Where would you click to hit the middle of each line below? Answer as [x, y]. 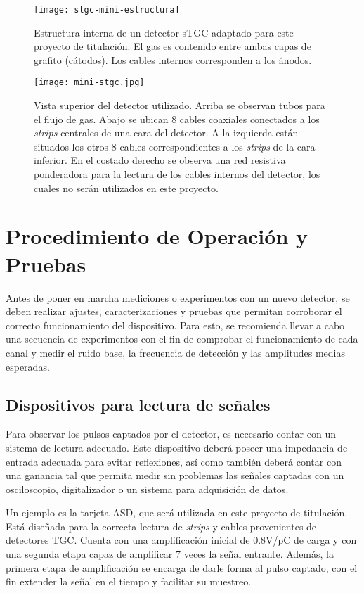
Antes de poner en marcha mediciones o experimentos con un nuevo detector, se [178, 297]
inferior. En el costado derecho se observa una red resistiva [160, 160]
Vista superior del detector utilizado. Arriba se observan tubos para [180, 105]
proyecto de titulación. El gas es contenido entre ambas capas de [173, 46]
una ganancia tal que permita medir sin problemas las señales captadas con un [175, 475]
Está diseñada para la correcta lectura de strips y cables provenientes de [161, 526]
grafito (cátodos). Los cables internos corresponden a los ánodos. [173, 59]
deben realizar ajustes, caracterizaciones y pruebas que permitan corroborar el [174, 311]
